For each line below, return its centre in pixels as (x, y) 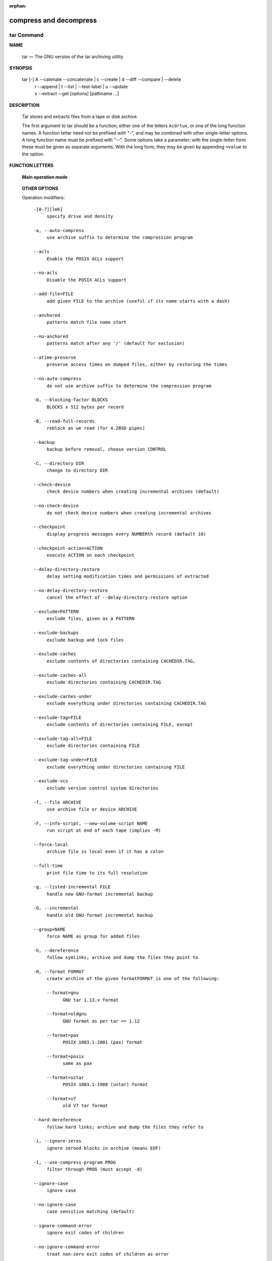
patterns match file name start (87, 322)
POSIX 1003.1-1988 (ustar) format (105, 1085)
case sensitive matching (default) (90, 1212)
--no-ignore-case (55, 1205)
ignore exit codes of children (85, 1233)
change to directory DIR (77, 471)
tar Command (26, 35)
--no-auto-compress (57, 379)
